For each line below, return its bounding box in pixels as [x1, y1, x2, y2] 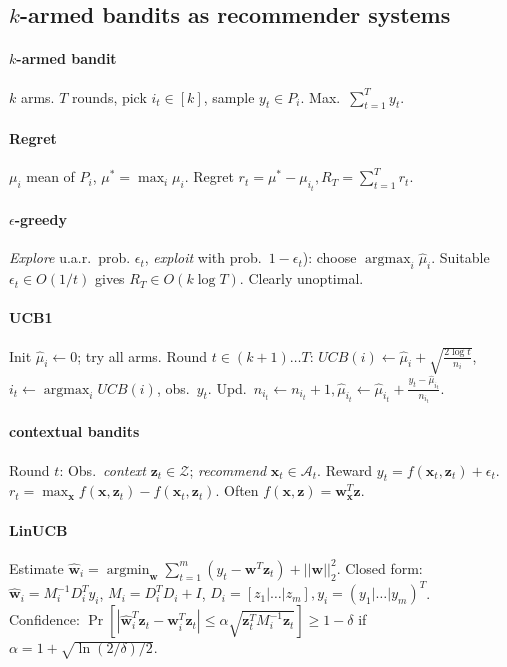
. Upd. [207, 377, 247, 398]
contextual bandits [9, 421, 140, 442]
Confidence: [9, 609, 80, 630]
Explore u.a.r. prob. [9, 247, 131, 268]
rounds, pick [72, 86, 147, 107]
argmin [106, 562, 150, 577]
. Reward [317, 459, 373, 480]
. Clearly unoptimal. [239, 268, 364, 289]
